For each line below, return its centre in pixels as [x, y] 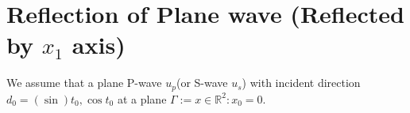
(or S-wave [202, 83]
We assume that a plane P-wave [84, 83]
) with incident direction [301, 83]
